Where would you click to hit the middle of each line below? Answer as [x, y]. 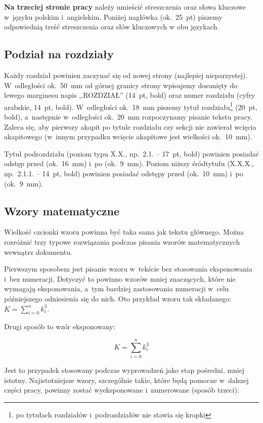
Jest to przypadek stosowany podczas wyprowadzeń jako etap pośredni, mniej [124, 370]
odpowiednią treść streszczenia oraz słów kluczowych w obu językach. [112, 27]
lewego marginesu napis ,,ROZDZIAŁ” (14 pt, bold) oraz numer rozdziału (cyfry [130, 95]
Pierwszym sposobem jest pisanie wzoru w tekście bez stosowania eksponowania [128, 269]
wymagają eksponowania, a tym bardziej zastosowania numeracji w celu [117, 289]
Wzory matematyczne [62, 210]
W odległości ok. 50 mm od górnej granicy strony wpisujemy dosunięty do [121, 85]
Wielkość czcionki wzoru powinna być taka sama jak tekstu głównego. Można [124, 232]
